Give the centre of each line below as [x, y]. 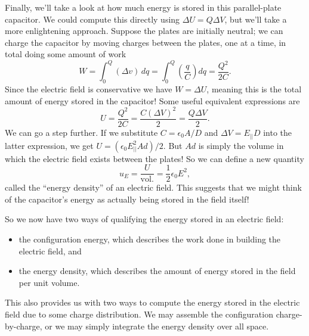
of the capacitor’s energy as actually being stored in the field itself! [127, 199]
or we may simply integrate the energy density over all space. [157, 326]
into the [278, 133]
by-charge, [24, 326]
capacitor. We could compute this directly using [92, 19]
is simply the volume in [241, 145]
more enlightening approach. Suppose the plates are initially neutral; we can [144, 31]
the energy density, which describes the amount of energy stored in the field [157, 271]
